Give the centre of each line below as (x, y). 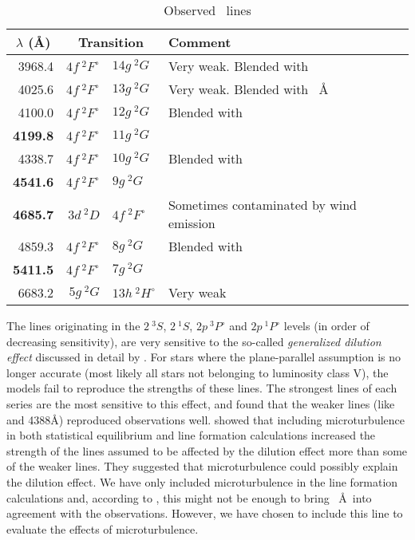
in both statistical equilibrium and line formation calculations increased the (191, 435)
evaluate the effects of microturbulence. (103, 528)
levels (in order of (326, 325)
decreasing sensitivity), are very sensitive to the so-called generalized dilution (194, 341)
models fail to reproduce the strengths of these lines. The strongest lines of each (202, 388)
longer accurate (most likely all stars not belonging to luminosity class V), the (198, 372)
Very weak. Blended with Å (248, 89)
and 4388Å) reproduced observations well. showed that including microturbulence (206, 419)
